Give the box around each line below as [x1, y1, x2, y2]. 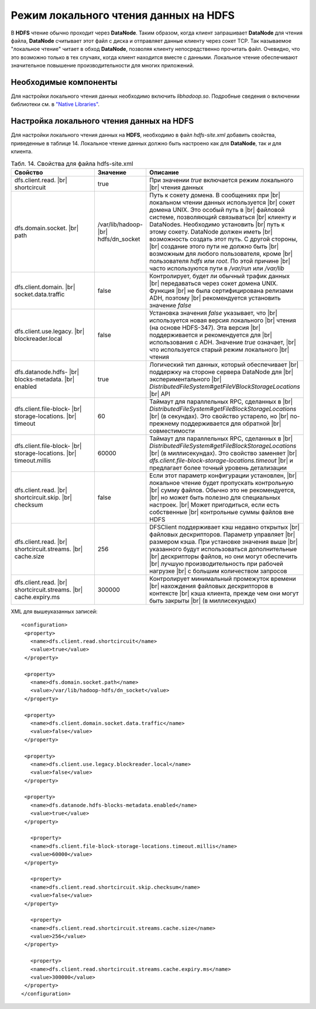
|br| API [149, 389, 171, 398]
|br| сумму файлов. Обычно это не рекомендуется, [149, 486, 296, 494]
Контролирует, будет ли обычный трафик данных [149, 272, 290, 280]
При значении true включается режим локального [149, 176, 294, 184]
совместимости [149, 426, 195, 435]
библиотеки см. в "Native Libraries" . [11, 101, 99, 108]
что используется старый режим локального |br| [149, 346, 290, 354]
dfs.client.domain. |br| [14, 283, 75, 291]
